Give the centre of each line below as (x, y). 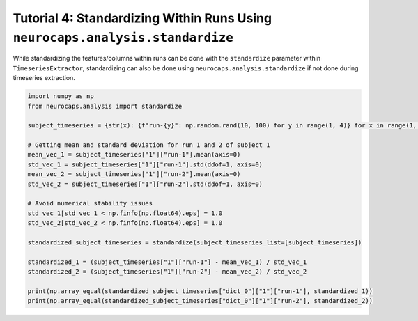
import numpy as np (61, 96)
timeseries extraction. (44, 78)
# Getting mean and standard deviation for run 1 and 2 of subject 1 (149, 145)
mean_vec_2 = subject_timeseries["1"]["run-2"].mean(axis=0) (134, 174)
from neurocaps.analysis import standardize (105, 106)
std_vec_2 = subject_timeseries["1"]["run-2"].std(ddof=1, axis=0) (145, 184)
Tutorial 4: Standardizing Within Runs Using (142, 18)
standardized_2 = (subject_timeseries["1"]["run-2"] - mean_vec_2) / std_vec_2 (167, 272)
